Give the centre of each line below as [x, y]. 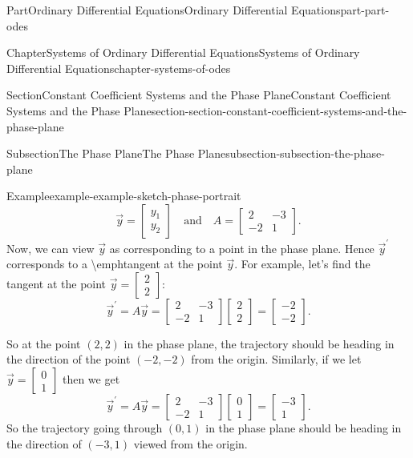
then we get [91, 379]
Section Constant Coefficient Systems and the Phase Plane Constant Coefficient [199, 95]
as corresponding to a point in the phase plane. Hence [242, 248]
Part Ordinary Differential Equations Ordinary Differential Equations [174, 10]
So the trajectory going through [85, 428]
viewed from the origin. [190, 443]
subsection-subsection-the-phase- [305, 153]
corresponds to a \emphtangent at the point [115, 264]
